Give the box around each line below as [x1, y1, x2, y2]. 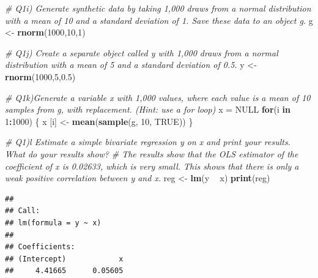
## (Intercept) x [5, 254, 124, 263]
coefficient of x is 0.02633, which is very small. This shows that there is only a [5, 159, 299, 172]
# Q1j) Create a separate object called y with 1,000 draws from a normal [5, 46, 278, 59]
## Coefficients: [5, 242, 75, 252]
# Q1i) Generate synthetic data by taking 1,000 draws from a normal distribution [5, 2, 311, 14]
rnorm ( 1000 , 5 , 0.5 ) [5, 70, 76, 83]
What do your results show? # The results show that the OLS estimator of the [5, 147, 298, 160]
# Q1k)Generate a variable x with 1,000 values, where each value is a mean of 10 [5, 91, 311, 103]
